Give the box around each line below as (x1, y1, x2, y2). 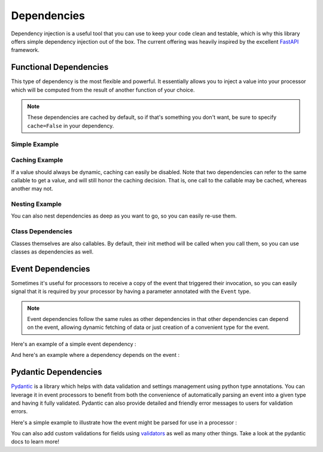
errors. (11, 408, 28, 415)
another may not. (11, 185, 53, 193)
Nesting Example (11, 200, 62, 209)
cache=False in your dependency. (27, 122, 114, 129)
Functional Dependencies (11, 62, 109, 72)
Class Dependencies (11, 227, 73, 236)
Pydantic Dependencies (11, 367, 102, 377)
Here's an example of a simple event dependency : (11, 340, 136, 347)
